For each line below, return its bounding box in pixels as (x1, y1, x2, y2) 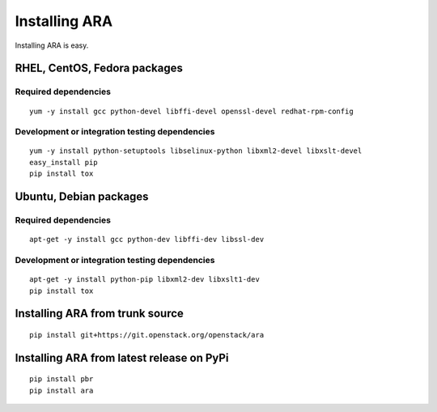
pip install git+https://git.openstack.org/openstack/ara (29, 330, 265, 339)
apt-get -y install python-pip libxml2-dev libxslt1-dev (29, 275, 261, 284)
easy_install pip (29, 158, 98, 167)
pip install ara (29, 385, 94, 395)
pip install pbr (29, 375, 94, 384)
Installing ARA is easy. (15, 40, 89, 50)
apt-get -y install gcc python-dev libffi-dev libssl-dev (29, 235, 265, 244)
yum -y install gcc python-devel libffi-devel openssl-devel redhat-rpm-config (29, 106, 354, 116)
